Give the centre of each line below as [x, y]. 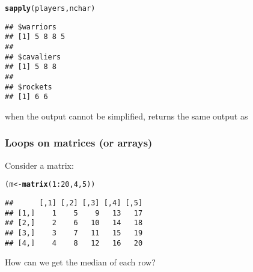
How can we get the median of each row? [80, 262]
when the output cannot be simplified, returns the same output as [126, 116]
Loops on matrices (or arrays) [79, 143]
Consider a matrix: [39, 165]
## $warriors [31, 27]
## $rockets [29, 87]
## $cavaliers [33, 57]
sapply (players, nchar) [50, 8]
